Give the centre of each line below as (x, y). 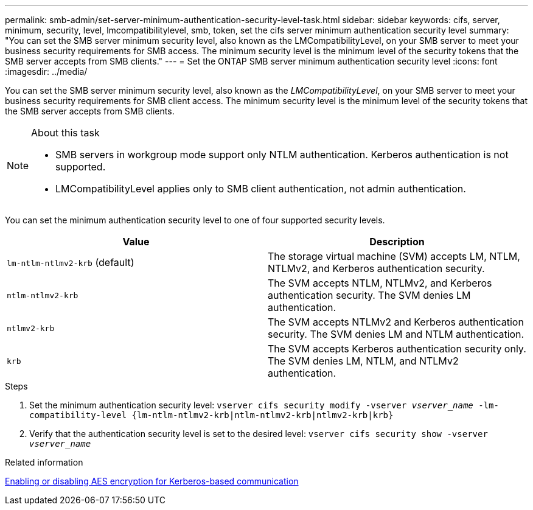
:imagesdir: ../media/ (46, 72)
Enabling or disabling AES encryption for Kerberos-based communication (152, 481)
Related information (44, 462)
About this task (65, 133)
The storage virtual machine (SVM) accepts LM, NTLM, (394, 256)
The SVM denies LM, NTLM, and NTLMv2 (363, 361)
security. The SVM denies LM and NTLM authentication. (396, 334)
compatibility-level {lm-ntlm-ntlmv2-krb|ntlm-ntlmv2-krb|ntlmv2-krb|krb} (211, 415)
